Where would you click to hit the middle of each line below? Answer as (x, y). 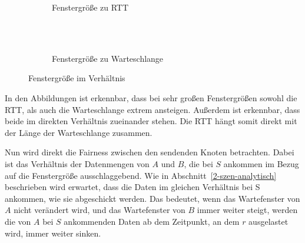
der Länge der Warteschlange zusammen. (79, 132)
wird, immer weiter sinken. (53, 233)
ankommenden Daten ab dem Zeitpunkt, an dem (152, 221)
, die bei (198, 163)
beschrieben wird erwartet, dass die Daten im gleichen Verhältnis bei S (132, 187)
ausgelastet (268, 221)
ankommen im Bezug (261, 163)
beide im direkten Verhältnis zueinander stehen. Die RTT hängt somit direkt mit (151, 121)
